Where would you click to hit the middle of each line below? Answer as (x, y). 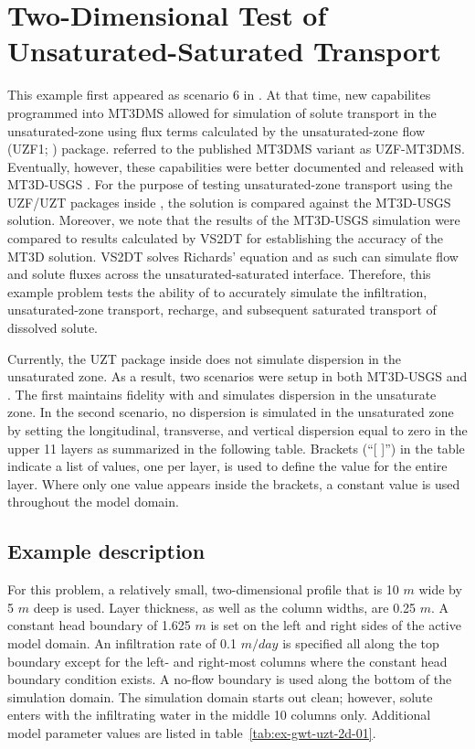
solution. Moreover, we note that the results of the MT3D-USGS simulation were (234, 220)
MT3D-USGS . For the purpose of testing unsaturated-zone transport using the (230, 184)
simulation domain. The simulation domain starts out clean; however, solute (220, 696)
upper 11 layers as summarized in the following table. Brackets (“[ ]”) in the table (236, 448)
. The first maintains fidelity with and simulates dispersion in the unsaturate (222, 394)
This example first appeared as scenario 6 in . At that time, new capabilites (219, 95)
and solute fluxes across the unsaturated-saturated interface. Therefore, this (219, 274)
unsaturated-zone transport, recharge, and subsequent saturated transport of (222, 310)
